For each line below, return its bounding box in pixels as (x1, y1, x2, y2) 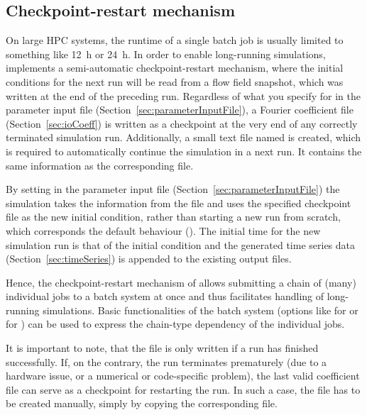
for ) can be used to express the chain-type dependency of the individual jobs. (6, 316, 345, 331)
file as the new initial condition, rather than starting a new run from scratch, (6, 209, 341, 224)
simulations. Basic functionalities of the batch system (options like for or (43, 302, 358, 317)
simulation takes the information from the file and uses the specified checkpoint (6, 195, 351, 210)
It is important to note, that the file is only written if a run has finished (6, 341, 319, 355)
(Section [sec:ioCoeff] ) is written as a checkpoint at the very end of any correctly (6, 116, 358, 131)
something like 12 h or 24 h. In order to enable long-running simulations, (6, 46, 326, 61)
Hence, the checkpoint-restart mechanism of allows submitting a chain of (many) (6, 275, 356, 289)
